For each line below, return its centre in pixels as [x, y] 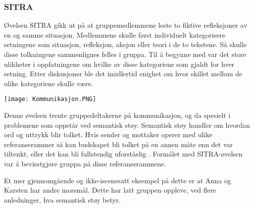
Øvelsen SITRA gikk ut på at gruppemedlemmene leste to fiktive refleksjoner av [126, 25]
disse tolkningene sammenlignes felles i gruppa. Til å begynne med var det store [125, 54]
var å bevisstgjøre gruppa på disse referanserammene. [85, 163]
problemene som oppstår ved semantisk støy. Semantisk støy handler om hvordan [127, 125]
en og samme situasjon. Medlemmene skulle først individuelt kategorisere [115, 34]
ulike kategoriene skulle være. [49, 83]
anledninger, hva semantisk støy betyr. [62, 199]
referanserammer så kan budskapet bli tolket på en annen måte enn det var [119, 144]
